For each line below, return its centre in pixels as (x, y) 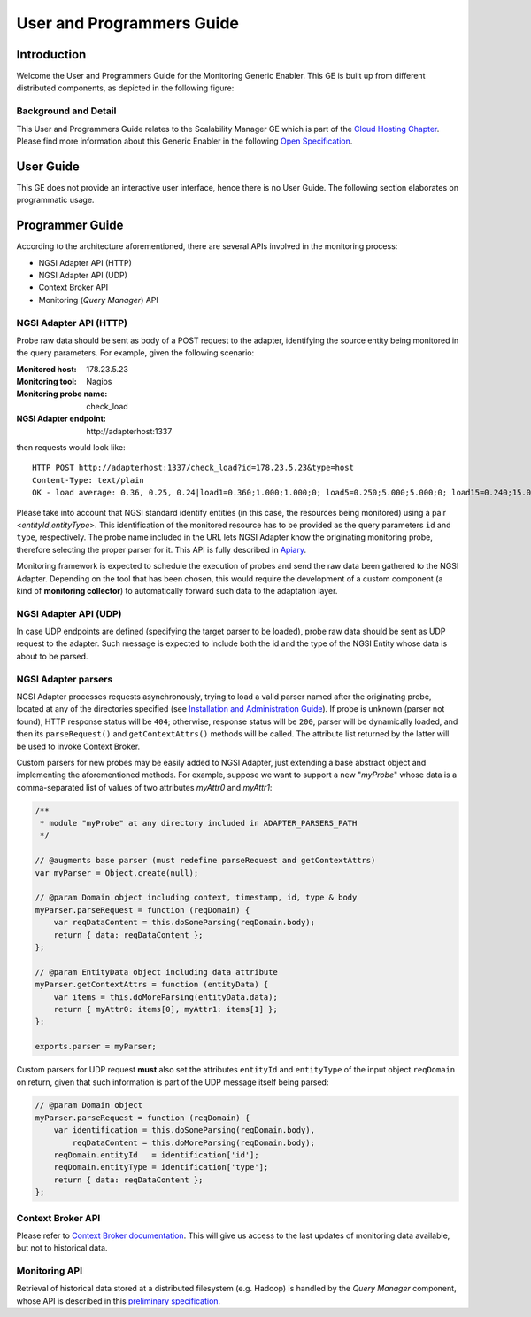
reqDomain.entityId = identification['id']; (157, 1155)
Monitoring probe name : (62, 394)
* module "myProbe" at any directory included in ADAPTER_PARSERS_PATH (199, 823)
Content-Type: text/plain (88, 480)
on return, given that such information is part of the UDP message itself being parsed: (173, 1082)
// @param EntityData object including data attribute (156, 972)
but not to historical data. (62, 1248)
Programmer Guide (70, 226)
